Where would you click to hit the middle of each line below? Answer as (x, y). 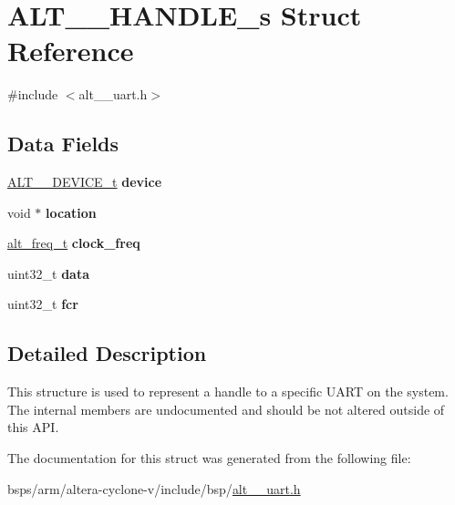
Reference (71, 51)
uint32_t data (48, 273)
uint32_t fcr (43, 304)
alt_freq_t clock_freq (74, 243)
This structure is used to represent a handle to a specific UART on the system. (228, 392)
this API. (33, 427)
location (71, 212)
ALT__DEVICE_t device (85, 182)
